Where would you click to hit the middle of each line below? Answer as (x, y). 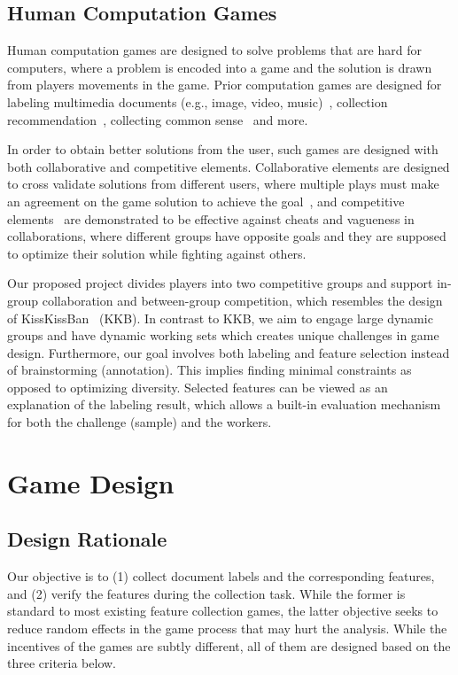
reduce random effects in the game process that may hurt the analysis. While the (227, 628)
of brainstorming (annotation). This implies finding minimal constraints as (210, 370)
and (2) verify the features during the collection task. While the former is (206, 593)
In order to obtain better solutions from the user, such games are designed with (223, 149)
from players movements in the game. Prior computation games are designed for (225, 85)
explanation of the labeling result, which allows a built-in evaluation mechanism (224, 404)
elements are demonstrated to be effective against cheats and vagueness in (211, 218)
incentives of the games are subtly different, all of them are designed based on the (229, 645)
